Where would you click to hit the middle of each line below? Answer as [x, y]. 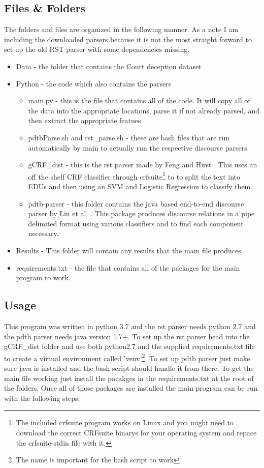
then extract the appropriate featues [85, 120]
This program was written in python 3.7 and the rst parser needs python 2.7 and [130, 326]
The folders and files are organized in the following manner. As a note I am [121, 29]
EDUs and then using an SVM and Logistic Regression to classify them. [140, 186]
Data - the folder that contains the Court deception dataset [109, 66]
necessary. [43, 233]
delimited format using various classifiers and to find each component [136, 223]
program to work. [43, 277]
